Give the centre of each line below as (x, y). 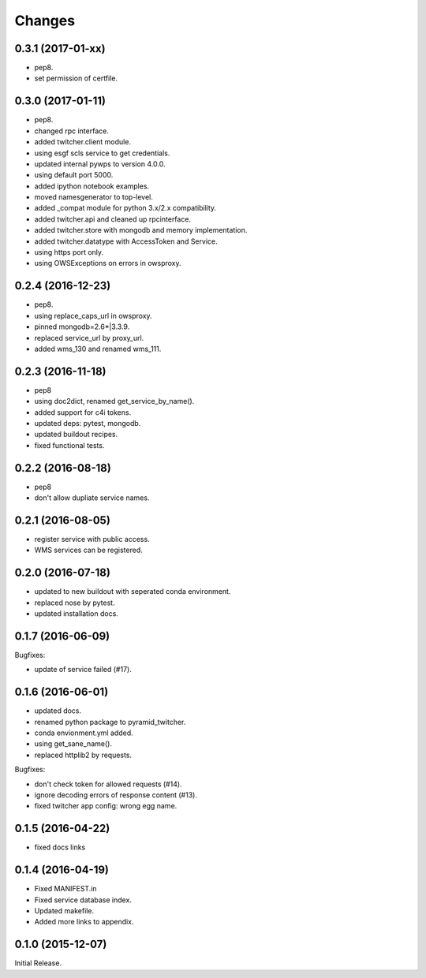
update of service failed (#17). (83, 670)
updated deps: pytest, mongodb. (88, 423)
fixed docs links (60, 847)
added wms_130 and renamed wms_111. (98, 349)
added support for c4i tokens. (83, 412)
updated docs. (58, 711)
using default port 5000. (74, 175)
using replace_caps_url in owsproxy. (93, 315)
